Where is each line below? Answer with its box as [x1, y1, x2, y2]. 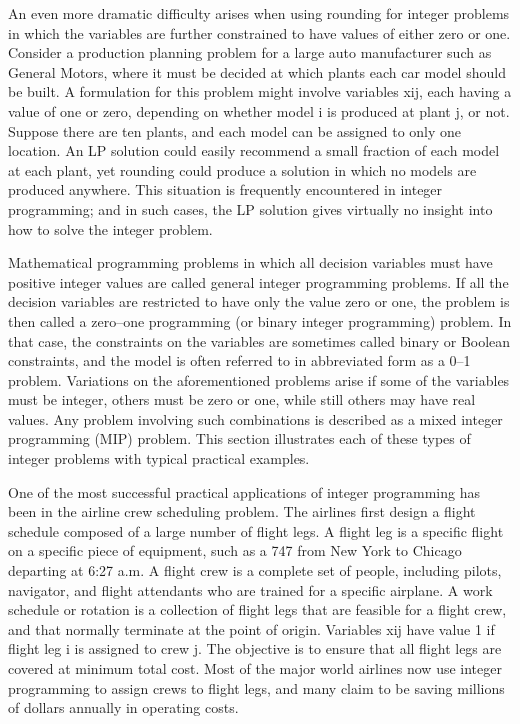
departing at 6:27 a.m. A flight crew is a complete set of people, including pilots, [8, 560, 502, 581]
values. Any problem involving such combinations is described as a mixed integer [8, 408, 503, 429]
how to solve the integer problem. [8, 218, 213, 239]
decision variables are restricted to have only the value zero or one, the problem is [8, 291, 510, 312]
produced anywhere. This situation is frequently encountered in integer [8, 179, 443, 200]
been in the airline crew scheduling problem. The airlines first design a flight [8, 501, 476, 522]
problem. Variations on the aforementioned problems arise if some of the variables [8, 369, 510, 390]
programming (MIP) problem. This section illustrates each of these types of [8, 428, 471, 449]
